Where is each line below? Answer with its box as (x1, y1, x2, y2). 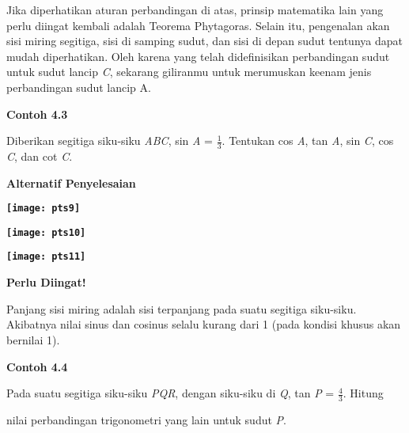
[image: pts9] (6, 203, 81, 215)
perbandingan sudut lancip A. (6, 78, 151, 95)
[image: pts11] (6, 251, 86, 263)
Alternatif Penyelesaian (6, 174, 136, 191)
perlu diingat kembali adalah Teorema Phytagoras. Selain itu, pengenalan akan (6, 17, 390, 33)
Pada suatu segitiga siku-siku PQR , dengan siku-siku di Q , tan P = (6, 385, 335, 401)
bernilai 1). (6, 331, 60, 348)
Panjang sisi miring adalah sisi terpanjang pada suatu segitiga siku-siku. (6, 300, 357, 317)
